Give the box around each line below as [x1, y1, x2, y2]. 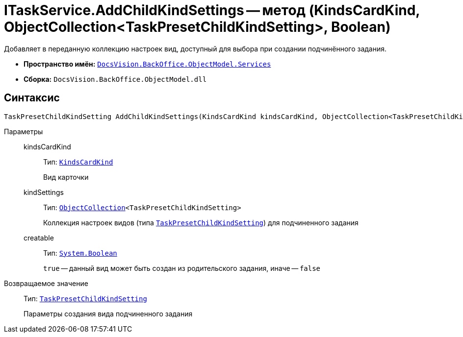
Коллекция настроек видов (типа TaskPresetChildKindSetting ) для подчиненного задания [43, 218, 359, 227]
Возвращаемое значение [4, 279, 88, 288]
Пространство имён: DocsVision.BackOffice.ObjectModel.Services [24, 59, 271, 68]
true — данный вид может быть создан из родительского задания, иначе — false [43, 264, 321, 272]
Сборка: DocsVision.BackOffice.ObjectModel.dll [24, 74, 207, 83]
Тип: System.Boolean [43, 248, 117, 257]
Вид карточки [43, 172, 89, 181]
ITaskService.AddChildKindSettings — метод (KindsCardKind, [4, 2, 420, 19]
